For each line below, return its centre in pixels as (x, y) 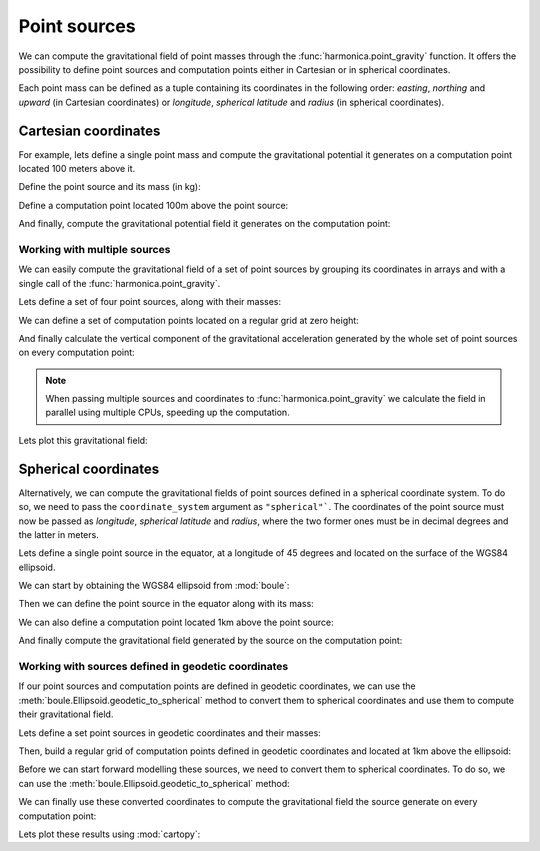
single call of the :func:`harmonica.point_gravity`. (119, 283)
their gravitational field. (66, 714)
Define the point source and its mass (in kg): (109, 187)
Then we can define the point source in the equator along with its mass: (166, 604)
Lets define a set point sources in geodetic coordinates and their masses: (170, 732)
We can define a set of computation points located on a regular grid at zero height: (188, 320)
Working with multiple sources (94, 249)
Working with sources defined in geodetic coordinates (153, 667)
